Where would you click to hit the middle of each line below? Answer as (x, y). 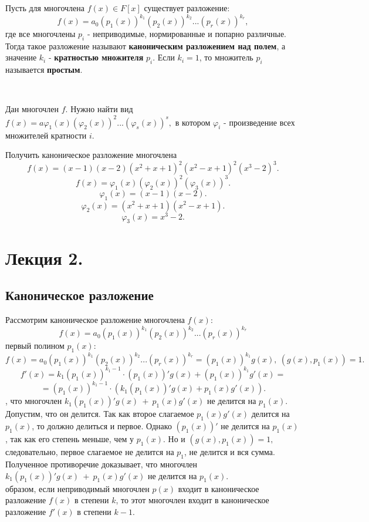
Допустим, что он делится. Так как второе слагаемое (100, 414)
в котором (193, 122)
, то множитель (226, 57)
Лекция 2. (44, 257)
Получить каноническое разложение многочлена (91, 155)
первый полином (35, 346)
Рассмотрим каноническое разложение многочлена (95, 319)
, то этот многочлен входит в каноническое (192, 500)
